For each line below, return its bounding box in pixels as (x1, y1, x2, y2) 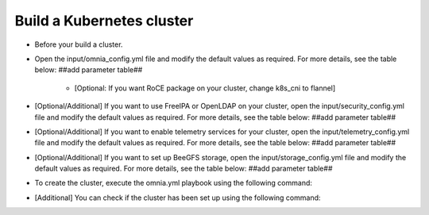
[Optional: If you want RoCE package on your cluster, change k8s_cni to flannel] (74, 83, 336, 93)
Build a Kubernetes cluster (14, 12, 194, 29)
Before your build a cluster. (34, 40, 123, 49)
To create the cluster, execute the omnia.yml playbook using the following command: (34, 179, 313, 188)
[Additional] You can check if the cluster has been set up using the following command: (34, 193, 321, 202)
